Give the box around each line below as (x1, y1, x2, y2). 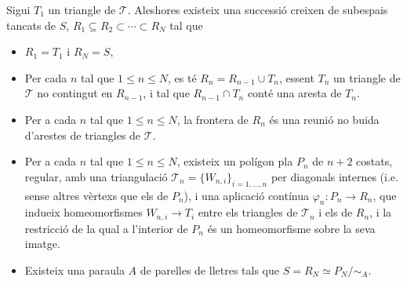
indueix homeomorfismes (24, 204, 143, 220)
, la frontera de (176, 111, 249, 127)
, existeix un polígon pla (176, 153, 293, 169)
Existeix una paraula (24, 261, 125, 278)
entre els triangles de (198, 204, 298, 220)
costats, (356, 153, 393, 169)
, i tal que (143, 85, 190, 101)
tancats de (6, 16, 56, 33)
